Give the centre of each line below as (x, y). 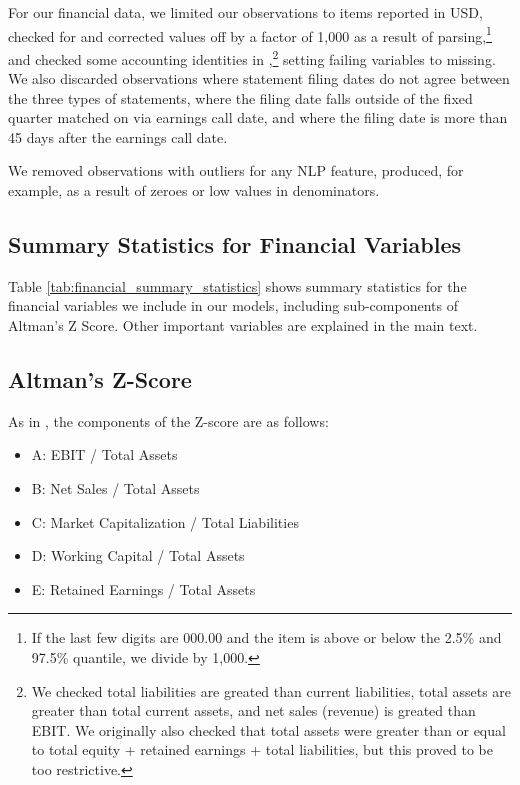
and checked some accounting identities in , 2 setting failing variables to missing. (252, 57)
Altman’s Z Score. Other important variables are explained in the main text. (243, 325)
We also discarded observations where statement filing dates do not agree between (259, 78)
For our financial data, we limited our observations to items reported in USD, (245, 12)
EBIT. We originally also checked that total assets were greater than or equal (268, 729)
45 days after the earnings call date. (118, 136)
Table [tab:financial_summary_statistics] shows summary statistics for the (237, 285)
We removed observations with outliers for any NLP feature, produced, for (236, 170)
